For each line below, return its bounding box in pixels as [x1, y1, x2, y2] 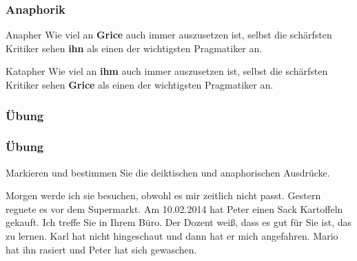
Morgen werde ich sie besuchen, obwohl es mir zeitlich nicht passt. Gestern [6, 188, 321, 203]
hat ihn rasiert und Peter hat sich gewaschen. [6, 242, 197, 256]
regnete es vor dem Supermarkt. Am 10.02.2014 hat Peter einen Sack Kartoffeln [6, 201, 343, 216]
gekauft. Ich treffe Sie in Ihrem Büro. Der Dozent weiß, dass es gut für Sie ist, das [6, 215, 352, 229]
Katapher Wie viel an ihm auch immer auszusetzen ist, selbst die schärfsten [6, 64, 328, 78]
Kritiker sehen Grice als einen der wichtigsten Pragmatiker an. [6, 78, 274, 91]
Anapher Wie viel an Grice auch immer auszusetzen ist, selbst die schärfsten [6, 27, 332, 42]
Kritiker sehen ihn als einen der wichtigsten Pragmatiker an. [6, 41, 263, 55]
